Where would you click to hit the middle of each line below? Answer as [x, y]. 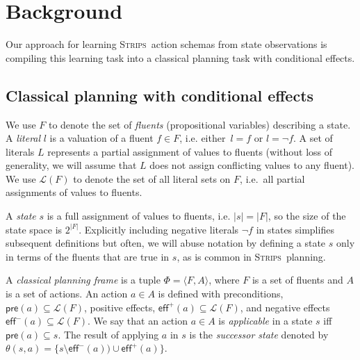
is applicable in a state [265, 321]
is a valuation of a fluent [101, 138]
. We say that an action [138, 321]
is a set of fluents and [297, 280]
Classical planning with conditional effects [160, 95]
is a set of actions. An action [67, 294]
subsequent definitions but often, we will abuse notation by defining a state [166, 243]
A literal [23, 138]
